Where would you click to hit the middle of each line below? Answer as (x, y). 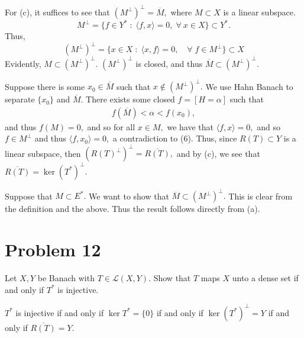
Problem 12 (53, 250)
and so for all (111, 126)
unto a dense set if (265, 278)
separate (20, 99)
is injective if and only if (60, 312)
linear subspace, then (43, 153)
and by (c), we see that (218, 153)
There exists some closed (130, 99)
